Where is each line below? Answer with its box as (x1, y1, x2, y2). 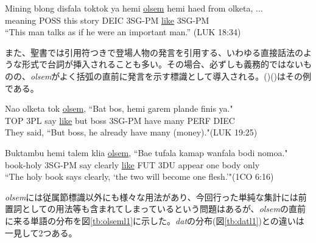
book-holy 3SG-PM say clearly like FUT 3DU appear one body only (5, 158, 260, 171)
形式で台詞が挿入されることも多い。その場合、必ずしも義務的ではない (21, 58, 303, 70)
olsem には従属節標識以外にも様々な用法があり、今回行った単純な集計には (5, 190, 298, 203)
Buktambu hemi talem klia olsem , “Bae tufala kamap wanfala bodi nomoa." (5, 146, 288, 159)
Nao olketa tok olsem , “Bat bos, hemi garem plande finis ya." (5, 102, 233, 115)
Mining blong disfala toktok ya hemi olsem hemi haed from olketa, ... (5, 2, 263, 14)
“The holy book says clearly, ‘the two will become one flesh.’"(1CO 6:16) (5, 170, 274, 183)
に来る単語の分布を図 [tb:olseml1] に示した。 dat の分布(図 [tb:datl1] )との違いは (5, 214, 304, 227)
